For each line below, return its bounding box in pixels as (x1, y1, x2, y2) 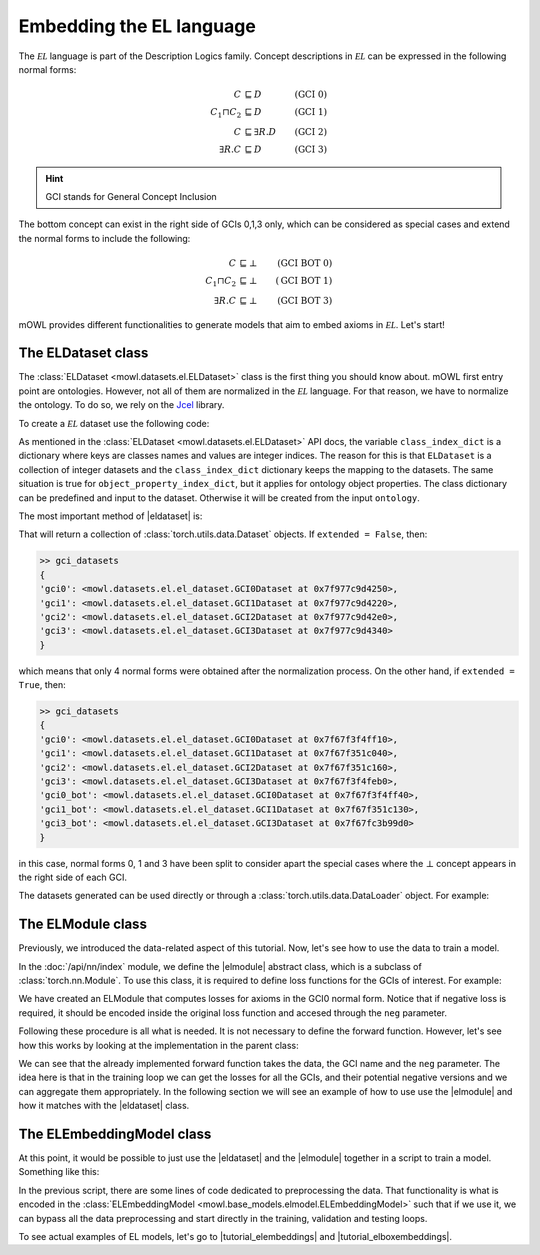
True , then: (18, 679, 67, 691)
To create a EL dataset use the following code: (18, 417, 210, 429)
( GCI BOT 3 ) (276, 295, 333, 306)
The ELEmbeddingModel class (18, 1125, 212, 1142)
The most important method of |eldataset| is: (18, 510, 203, 522)
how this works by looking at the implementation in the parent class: (18, 1039, 299, 1051)
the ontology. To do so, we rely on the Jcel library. (18, 399, 225, 411)
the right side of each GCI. (18, 871, 127, 883)
